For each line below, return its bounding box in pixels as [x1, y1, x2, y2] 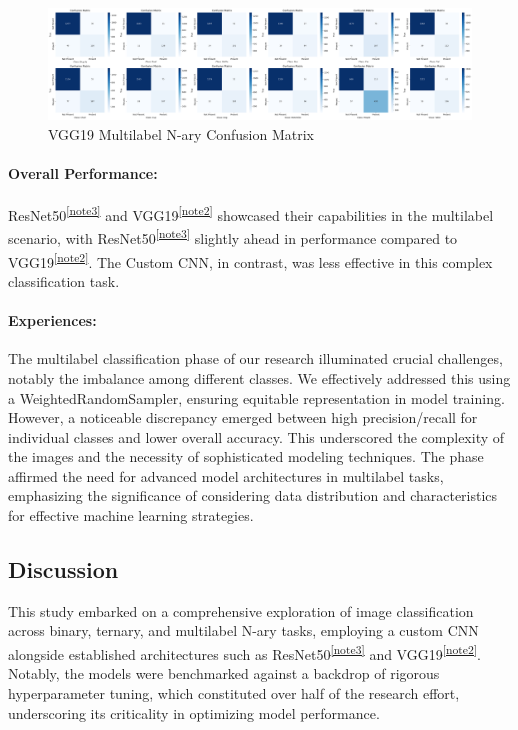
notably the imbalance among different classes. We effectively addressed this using [8, 367, 511, 388]
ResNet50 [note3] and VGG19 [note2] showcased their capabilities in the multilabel [8, 202, 494, 225]
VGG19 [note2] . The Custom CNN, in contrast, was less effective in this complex [8, 248, 493, 272]
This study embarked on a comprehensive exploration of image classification [8, 600, 474, 621]
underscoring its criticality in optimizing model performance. [8, 702, 380, 723]
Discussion [8, 554, 119, 585]
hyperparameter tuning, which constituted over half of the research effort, [8, 682, 460, 703]
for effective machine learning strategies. [8, 505, 254, 526]
